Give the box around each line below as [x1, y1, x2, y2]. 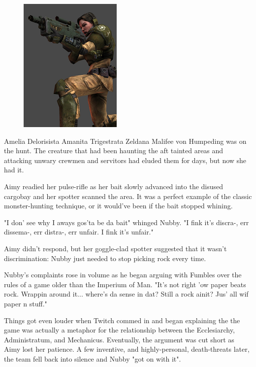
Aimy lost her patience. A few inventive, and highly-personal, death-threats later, [4, 344, 250, 354]
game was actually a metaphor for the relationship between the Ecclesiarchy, [4, 325, 235, 335]
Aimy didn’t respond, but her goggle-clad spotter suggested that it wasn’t [4, 243, 227, 253]
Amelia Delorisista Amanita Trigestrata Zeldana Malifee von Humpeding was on [4, 135, 247, 146]
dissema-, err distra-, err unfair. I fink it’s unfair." [4, 227, 154, 237]
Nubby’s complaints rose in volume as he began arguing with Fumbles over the [4, 269, 242, 280]
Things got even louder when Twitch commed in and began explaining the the [4, 315, 240, 325]
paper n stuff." [4, 298, 47, 308]
